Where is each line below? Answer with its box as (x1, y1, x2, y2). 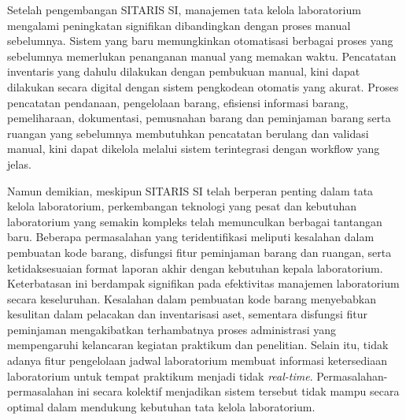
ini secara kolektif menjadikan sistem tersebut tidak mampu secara (77, 383, 400, 400)
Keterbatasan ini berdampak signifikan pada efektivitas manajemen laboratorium (7, 275, 400, 292)
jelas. (7, 155, 31, 172)
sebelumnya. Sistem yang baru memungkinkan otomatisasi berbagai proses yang (7, 32, 393, 49)
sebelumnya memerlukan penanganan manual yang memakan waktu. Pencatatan (7, 47, 397, 64)
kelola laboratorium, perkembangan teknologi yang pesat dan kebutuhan (7, 198, 356, 214)
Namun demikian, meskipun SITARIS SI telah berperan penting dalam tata (7, 182, 374, 199)
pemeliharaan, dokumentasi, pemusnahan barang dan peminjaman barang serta (7, 110, 391, 126)
